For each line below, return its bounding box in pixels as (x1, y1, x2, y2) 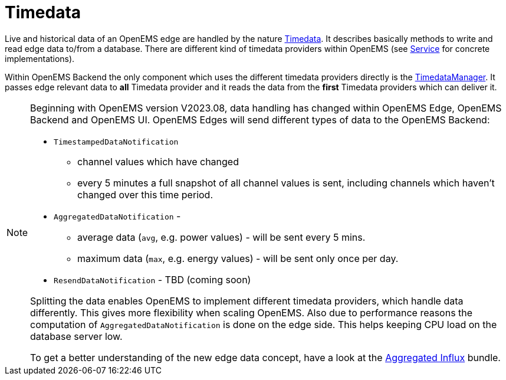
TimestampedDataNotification (54, 137, 179, 146)
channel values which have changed (77, 155, 239, 168)
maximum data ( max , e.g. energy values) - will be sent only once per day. (77, 252, 399, 264)
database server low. (30, 330, 123, 342)
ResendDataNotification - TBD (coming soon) (54, 273, 251, 286)
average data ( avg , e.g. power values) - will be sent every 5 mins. (77, 231, 366, 243)
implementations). (5, 53, 75, 64)
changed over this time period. (77, 188, 213, 201)
